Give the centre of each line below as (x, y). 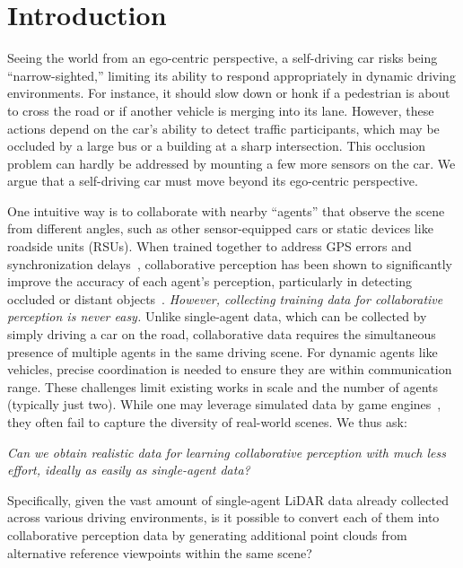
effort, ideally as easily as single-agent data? (129, 470)
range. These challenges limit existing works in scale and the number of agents (223, 386)
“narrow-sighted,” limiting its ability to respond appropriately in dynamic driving (231, 75)
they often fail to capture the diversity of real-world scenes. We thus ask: (207, 422)
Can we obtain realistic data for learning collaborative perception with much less (227, 452)
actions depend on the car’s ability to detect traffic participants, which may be (223, 128)
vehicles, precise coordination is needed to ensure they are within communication (230, 369)
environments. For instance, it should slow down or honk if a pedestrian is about (229, 93)
